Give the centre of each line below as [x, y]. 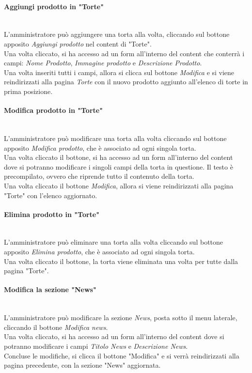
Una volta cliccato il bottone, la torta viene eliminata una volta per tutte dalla [121, 261]
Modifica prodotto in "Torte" [53, 110]
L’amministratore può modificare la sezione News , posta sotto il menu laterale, [121, 318]
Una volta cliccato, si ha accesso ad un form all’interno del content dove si [114, 336]
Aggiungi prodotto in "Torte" [54, 6]
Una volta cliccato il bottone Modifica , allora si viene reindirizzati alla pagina [119, 185]
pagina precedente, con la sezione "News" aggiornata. [82, 365]
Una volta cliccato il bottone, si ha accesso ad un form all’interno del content [118, 157]
